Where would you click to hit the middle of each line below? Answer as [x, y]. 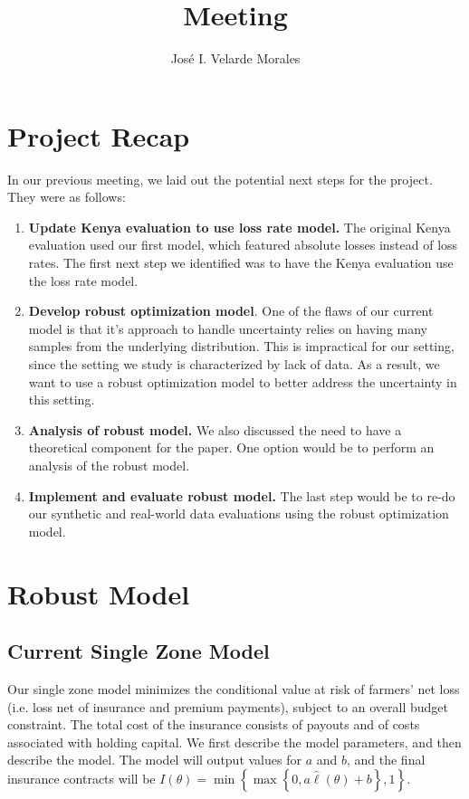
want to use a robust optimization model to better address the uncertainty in [243, 381]
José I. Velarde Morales [235, 58]
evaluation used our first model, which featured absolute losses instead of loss [243, 245]
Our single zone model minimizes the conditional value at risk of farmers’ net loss [234, 688]
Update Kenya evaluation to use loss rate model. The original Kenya [239, 227]
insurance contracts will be [81, 778]
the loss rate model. [83, 280]
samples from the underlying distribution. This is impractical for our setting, [241, 346]
